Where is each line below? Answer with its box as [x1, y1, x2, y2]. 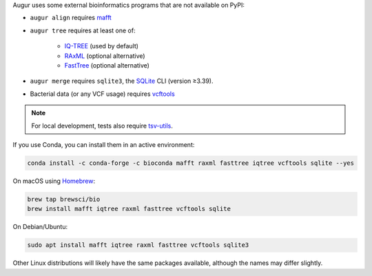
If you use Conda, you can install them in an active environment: [12, 140, 195, 148]
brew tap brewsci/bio [27, 195, 101, 203]
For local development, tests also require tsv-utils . [31, 121, 174, 130]
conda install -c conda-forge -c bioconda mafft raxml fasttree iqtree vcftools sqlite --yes [27, 159, 355, 167]
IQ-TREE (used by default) [64, 42, 139, 50]
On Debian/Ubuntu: [12, 223, 68, 231]
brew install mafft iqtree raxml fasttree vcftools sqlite [27, 205, 231, 213]
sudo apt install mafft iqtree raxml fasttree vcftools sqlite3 [27, 241, 249, 249]
